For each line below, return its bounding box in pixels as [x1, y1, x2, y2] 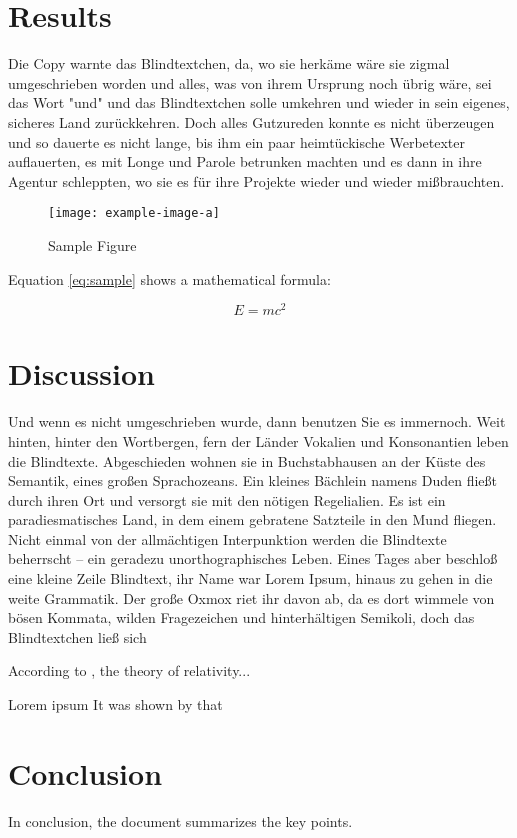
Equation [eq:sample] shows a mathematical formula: [8, 268, 331, 289]
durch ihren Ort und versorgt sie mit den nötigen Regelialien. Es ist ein [8, 489, 446, 510]
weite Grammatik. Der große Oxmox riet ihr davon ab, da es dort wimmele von [8, 587, 495, 608]
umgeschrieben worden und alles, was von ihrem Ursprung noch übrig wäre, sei [8, 72, 492, 93]
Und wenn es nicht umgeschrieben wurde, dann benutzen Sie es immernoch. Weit [8, 411, 506, 432]
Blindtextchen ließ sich [8, 626, 147, 647]
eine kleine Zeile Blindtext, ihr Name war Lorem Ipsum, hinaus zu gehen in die [8, 568, 493, 589]
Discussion [8, 353, 155, 394]
